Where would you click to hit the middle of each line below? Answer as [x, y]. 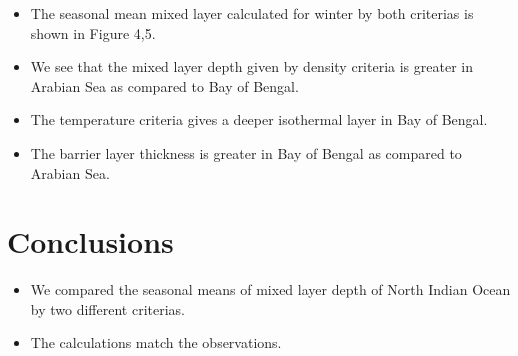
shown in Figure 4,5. [93, 32]
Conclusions [90, 241]
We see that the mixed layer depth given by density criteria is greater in [251, 66]
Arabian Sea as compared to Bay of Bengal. [164, 85]
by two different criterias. [107, 308]
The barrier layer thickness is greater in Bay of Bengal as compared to [246, 152]
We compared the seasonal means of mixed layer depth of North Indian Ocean [270, 289]
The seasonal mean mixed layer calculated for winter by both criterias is [252, 13]
